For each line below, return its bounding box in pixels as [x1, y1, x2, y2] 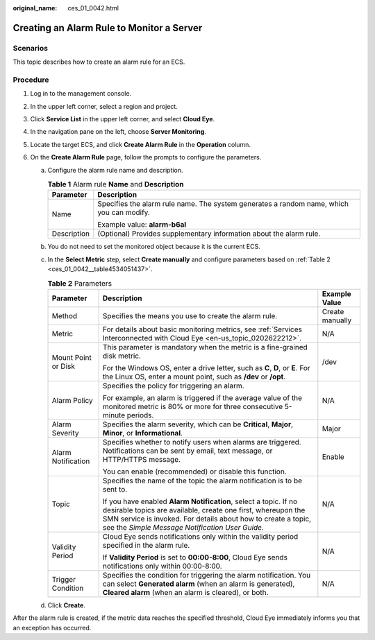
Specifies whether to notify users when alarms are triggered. [102, 437, 301, 447]
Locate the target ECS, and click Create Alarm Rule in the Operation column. [30, 140, 251, 148]
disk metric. [102, 351, 142, 361]
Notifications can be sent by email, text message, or [102, 446, 273, 456]
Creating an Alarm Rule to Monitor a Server [12, 21, 203, 34]
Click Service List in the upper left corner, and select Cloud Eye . [30, 115, 215, 123]
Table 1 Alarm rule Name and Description [47, 180, 184, 189]
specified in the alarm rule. [102, 540, 190, 550]
